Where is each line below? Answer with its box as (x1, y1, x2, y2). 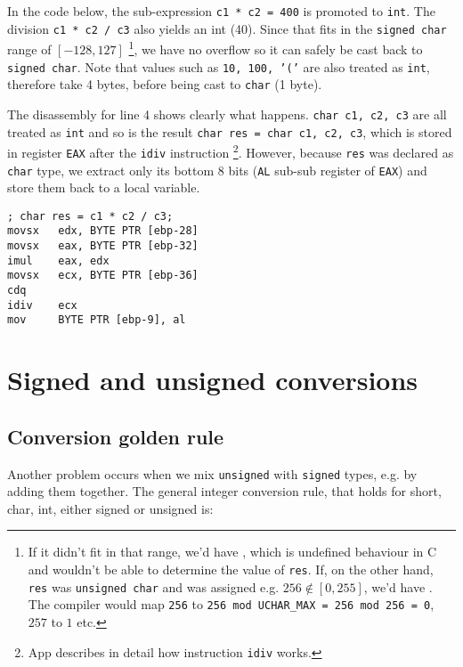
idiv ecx (7, 298, 77, 312)
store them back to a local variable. (7, 178, 200, 197)
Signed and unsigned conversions (7, 362, 418, 398)
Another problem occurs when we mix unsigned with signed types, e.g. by (7, 464, 418, 483)
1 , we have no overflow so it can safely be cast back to (128, 37, 423, 58)
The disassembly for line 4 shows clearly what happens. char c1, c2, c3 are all (7, 104, 447, 123)
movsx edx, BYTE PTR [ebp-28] (7, 224, 199, 238)
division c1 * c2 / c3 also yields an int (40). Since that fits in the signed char (7, 19, 447, 37)
